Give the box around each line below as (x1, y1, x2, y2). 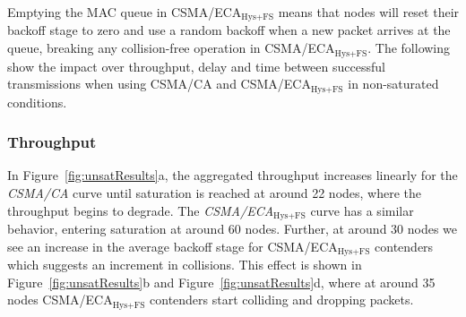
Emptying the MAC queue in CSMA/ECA (7, 3, 242, 21)
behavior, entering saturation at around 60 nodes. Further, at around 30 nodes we (7, 219, 458, 237)
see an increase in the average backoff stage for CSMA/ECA (7, 236, 338, 255)
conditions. (7, 92, 67, 111)
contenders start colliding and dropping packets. (150, 290, 414, 309)
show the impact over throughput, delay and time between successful (7, 56, 385, 75)
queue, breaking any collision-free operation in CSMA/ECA (7, 39, 335, 57)
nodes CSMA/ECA (7, 290, 113, 309)
